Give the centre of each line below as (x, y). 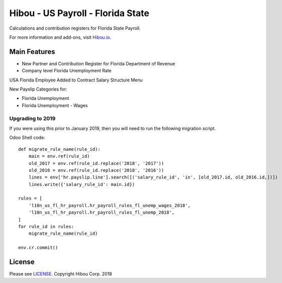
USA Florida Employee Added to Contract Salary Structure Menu (76, 80)
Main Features (32, 52)
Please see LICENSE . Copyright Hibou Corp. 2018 (61, 274)
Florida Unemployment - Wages (55, 105)
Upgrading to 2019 (32, 118)
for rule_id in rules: (46, 227)
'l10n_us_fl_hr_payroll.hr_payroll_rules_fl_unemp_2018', (102, 213)
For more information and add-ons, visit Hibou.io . (60, 37)
